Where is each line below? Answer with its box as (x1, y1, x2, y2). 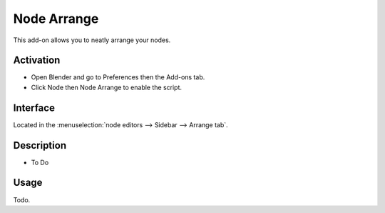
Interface (13, 101, 55, 114)
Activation (13, 54, 61, 66)
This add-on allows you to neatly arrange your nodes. (13, 36, 171, 44)
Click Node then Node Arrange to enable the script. (31, 83, 182, 91)
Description (13, 139, 67, 152)
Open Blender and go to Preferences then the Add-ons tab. (31, 73, 205, 81)
